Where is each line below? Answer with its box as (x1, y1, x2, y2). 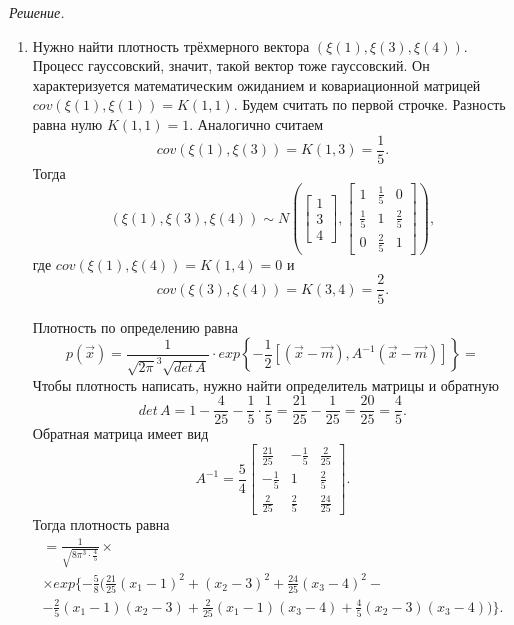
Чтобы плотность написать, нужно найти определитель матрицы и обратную (32, 374, 499, 395)
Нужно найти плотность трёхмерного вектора (32, 35, 310, 56)
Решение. (9, 2, 65, 22)
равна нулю (32, 113, 103, 134)
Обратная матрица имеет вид (32, 423, 209, 444)
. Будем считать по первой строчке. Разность (233, 94, 506, 115)
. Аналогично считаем (189, 113, 324, 134)
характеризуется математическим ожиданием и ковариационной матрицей (32, 74, 481, 95)
